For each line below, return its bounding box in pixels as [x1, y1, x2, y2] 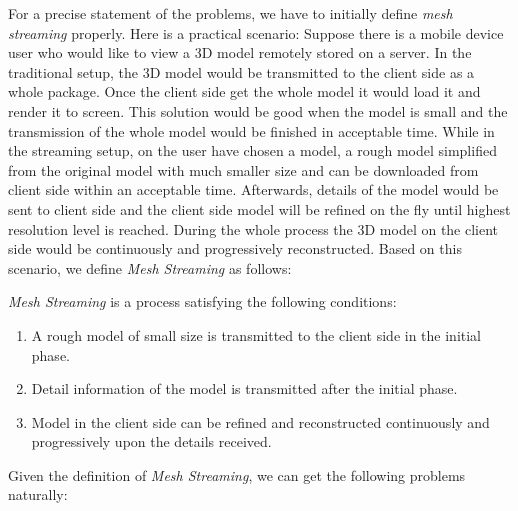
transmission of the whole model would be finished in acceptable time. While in [8, 120, 495, 141]
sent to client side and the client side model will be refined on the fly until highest [8, 198, 511, 219]
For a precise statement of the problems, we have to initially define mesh [8, 3, 453, 23]
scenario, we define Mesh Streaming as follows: [8, 257, 292, 278]
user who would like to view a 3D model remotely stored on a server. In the [8, 42, 472, 63]
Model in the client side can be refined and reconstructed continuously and [31, 411, 490, 432]
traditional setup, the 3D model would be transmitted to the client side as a [8, 61, 475, 82]
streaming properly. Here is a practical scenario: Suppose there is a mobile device [8, 22, 504, 43]
